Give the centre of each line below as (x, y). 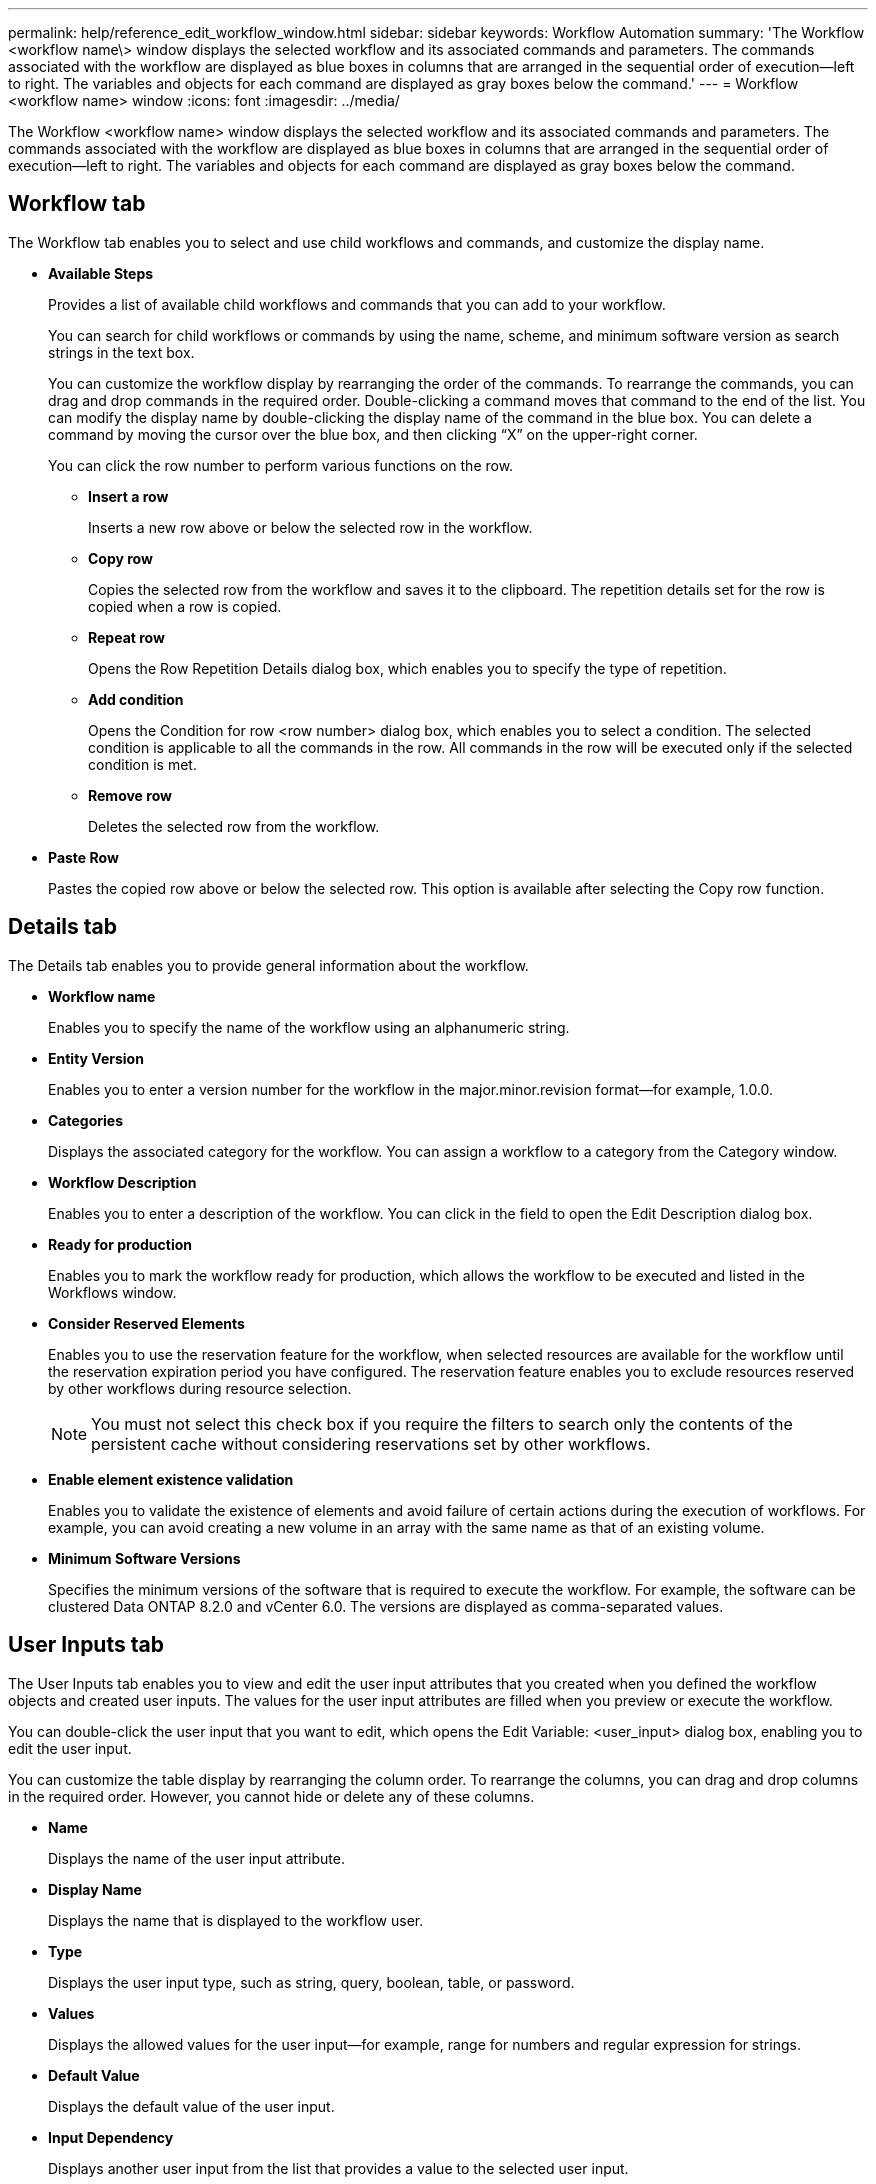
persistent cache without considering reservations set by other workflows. (371, 1443)
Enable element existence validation (171, 1479)
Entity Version (96, 1058)
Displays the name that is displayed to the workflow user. (236, 1920)
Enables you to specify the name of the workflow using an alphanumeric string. (309, 1027)
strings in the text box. (121, 352)
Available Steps (101, 273)
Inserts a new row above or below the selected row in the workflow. (310, 527)
